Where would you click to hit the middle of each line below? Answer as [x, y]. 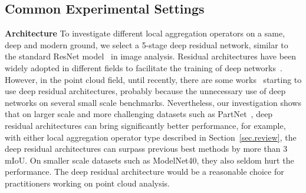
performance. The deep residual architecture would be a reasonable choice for [144, 172]
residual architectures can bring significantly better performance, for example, [145, 125]
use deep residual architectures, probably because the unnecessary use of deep [145, 91]
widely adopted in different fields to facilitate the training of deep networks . [144, 67]
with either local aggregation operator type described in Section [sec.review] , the [151, 137]
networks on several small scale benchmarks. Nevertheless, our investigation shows [153, 102]
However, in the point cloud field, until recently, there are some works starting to [153, 79]
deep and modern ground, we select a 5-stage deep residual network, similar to [147, 44]
